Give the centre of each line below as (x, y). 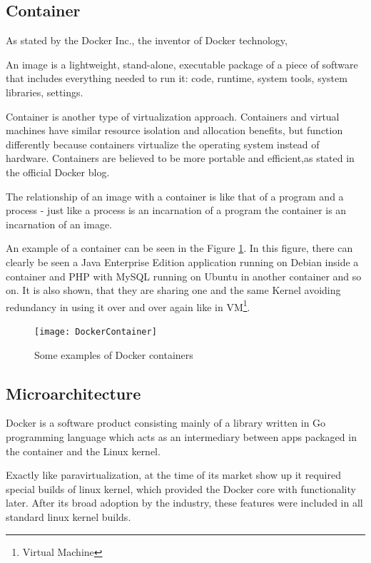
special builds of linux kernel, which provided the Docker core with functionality (181, 488)
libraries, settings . (45, 92)
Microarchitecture (73, 393)
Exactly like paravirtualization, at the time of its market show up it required (173, 475)
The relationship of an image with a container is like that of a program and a (175, 196)
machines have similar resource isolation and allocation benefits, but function (174, 130)
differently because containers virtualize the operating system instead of (163, 144)
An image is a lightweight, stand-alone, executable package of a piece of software (182, 64)
